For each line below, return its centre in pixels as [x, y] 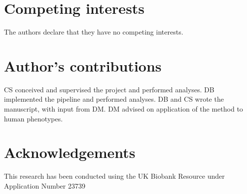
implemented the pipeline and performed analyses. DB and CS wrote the [114, 99]
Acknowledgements [70, 152]
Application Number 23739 [45, 185]
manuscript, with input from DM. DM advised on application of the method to [123, 109]
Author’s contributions [83, 65]
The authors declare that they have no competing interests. [94, 32]
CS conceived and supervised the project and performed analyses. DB [109, 89]
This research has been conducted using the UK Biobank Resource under [114, 176]
